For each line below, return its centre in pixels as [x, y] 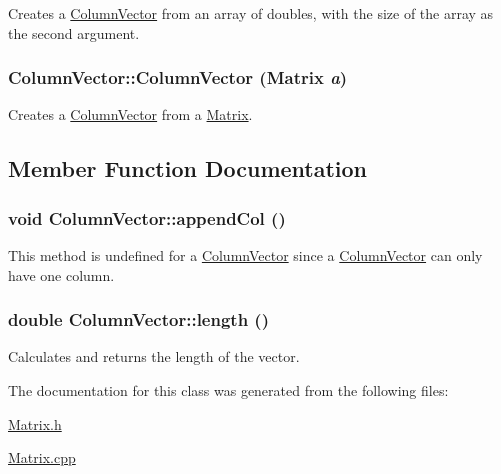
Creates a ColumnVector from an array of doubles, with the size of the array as [251, 13]
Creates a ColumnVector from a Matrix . [130, 114]
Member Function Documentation [188, 168]
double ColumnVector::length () [138, 319]
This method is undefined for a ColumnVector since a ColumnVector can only [245, 255]
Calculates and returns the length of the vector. [154, 356]
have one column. [61, 274]
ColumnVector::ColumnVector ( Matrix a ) [178, 77]
